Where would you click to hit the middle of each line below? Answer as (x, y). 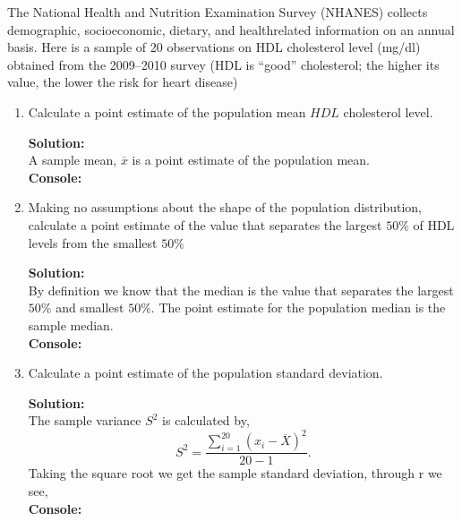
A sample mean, (73, 160)
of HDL (434, 224)
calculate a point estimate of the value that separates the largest (205, 224)
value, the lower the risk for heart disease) (123, 82)
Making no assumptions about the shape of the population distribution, (225, 207)
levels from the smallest (93, 242)
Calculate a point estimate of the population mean (167, 111)
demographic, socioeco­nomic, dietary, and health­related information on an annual (231, 29)
